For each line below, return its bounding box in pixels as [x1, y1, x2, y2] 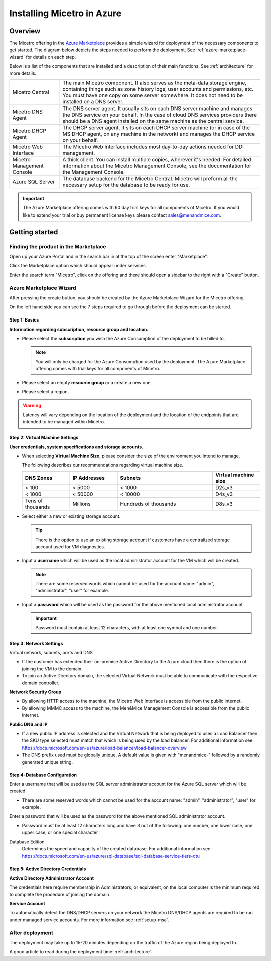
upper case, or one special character [22, 829, 98, 836]
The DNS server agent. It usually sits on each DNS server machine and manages [62, 105, 253, 112]
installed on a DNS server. [62, 98, 124, 105]
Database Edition [9, 839, 45, 845]
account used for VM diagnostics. [35, 543, 105, 550]
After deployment [9, 929, 54, 936]
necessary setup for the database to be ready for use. [62, 181, 190, 188]
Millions [72, 500, 91, 507]
